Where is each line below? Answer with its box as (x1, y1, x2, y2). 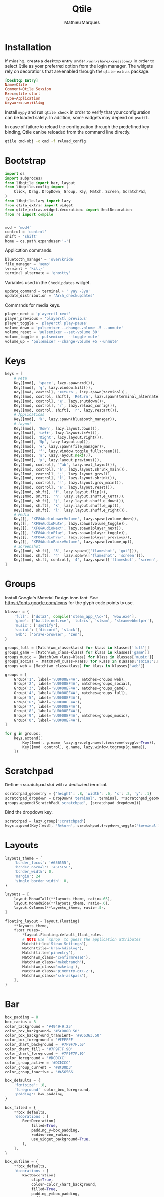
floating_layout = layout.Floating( (5, 919, 80, 924)
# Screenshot (14, 544, 41, 549)
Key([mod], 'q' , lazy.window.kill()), (14, 385, 93, 390)
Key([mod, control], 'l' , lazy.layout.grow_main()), (14, 480, 123, 485)
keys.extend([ (14, 736, 42, 741)
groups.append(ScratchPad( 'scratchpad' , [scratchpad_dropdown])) (5, 800, 141, 805)
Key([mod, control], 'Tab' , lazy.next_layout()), (14, 462, 117, 467)
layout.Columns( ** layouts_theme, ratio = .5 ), (14, 906, 106, 910)
